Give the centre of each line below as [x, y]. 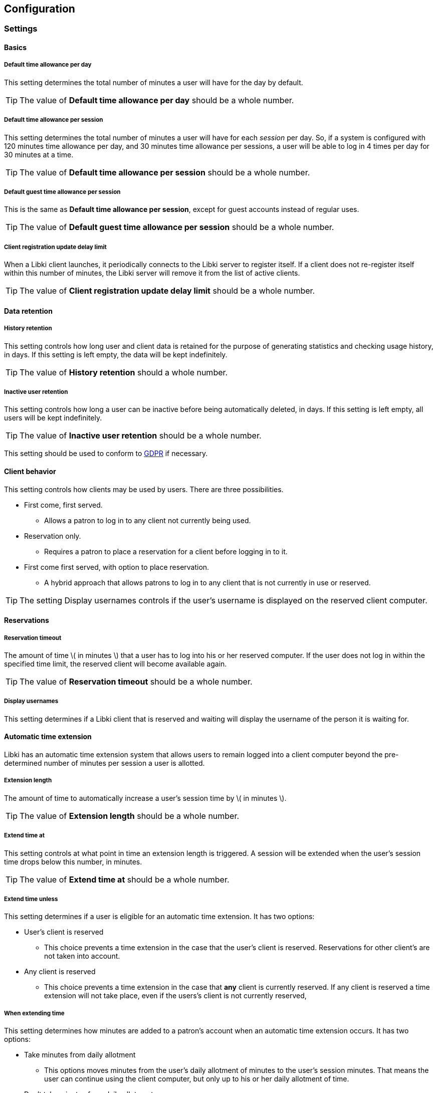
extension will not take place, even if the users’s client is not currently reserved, [175, 996]
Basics [16, 48]
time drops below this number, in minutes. [73, 861]
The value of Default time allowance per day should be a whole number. [157, 100]
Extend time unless [31, 899]
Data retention [28, 311]
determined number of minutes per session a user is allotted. [104, 763]
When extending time [34, 1013]
